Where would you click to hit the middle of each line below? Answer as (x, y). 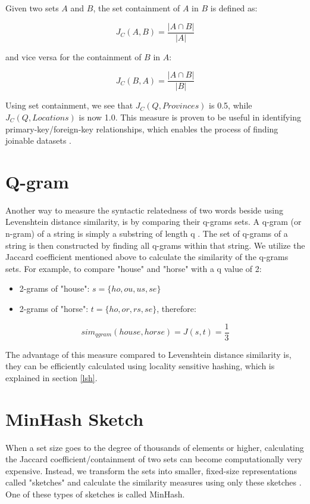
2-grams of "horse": (54, 308)
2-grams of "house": (54, 288)
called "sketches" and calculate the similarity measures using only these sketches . (154, 482)
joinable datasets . (39, 140)
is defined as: (234, 8)
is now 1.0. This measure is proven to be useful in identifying (190, 117)
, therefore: (176, 308)
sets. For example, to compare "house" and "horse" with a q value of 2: (134, 268)
